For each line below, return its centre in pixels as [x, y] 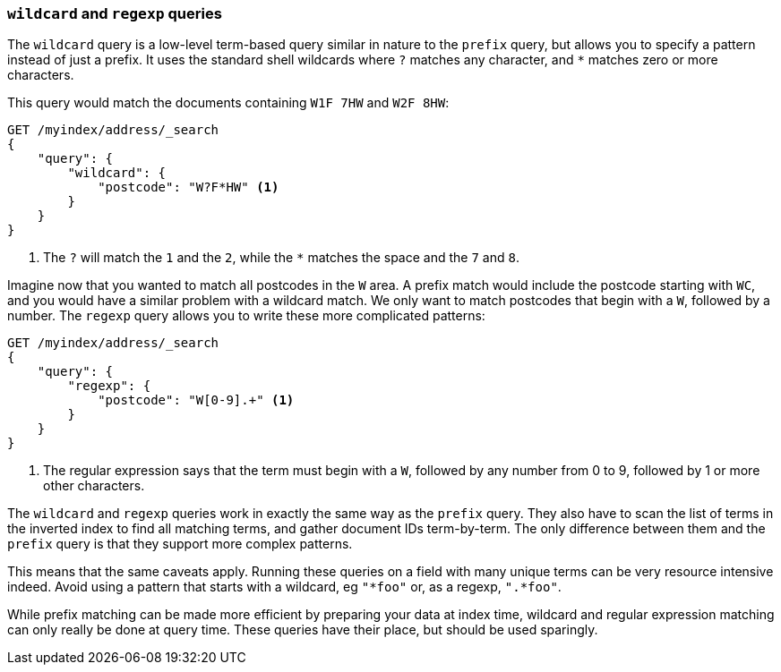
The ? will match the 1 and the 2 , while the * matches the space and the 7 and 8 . [281, 258]
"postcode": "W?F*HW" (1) [189, 187]
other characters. [94, 486]
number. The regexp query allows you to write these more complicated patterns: [246, 316]
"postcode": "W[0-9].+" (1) [196, 400]
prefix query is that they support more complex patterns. [180, 544]
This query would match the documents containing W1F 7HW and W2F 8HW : [228, 103]
